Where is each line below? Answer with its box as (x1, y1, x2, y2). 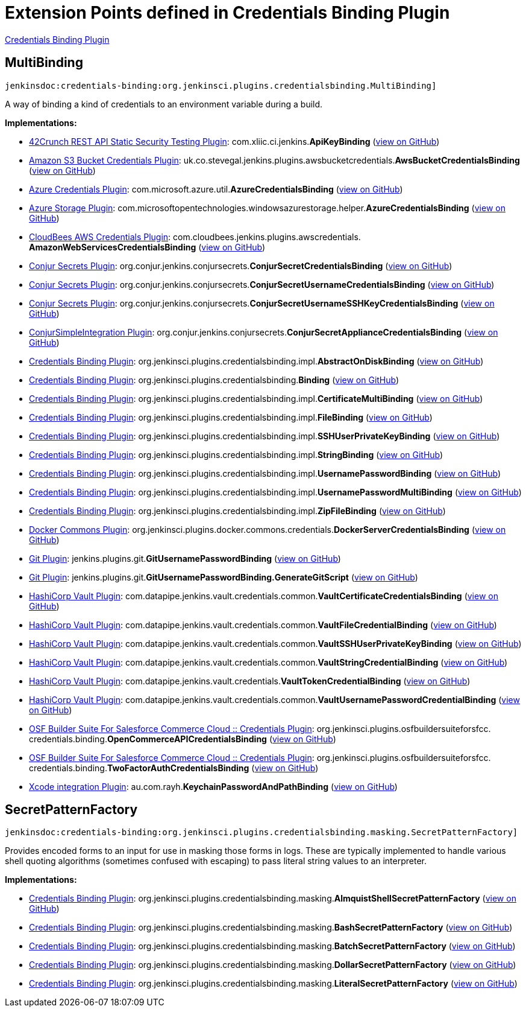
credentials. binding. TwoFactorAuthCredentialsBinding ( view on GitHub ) (29, 762, 319, 773)
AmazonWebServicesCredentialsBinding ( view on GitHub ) (29, 241, 266, 252)
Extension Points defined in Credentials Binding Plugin (5, 2, 450, 23)
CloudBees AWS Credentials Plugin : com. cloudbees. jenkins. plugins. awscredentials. (29, 231, 361, 242)
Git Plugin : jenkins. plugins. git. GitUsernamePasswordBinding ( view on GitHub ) (29, 553, 341, 564)
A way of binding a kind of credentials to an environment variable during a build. (5, 98, 323, 109)
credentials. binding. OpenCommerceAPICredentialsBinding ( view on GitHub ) (29, 733, 336, 744)
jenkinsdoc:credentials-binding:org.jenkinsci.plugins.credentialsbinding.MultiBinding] (5, 80, 437, 91)
